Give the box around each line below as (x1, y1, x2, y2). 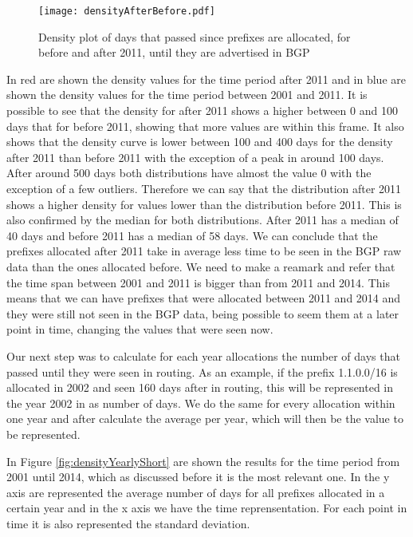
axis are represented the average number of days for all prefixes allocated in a (6, 484, 385, 500)
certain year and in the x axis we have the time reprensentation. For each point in (6, 499, 407, 516)
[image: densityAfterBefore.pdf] (38, 6, 215, 17)
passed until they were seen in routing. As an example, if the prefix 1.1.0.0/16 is (6, 363, 398, 380)
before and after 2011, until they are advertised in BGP (38, 44, 310, 61)
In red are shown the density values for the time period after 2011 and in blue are (6, 70, 406, 87)
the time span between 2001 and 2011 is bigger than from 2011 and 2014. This (6, 274, 390, 290)
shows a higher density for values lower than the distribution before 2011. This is (6, 195, 402, 212)
